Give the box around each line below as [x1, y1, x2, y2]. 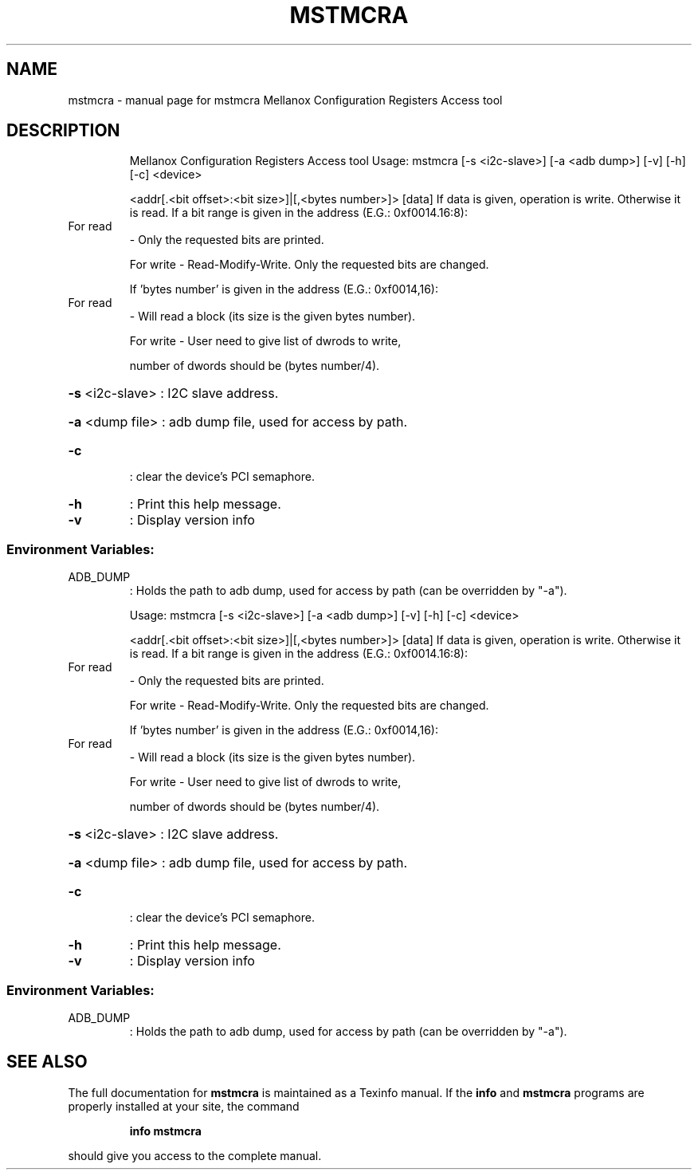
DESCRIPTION [6, 120, 120, 141]
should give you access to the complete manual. [68, 1148, 322, 1162]
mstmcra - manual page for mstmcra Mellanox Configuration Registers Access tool [68, 92, 503, 107]
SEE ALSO [6, 1052, 88, 1072]
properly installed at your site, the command [68, 1099, 300, 1113]
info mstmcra [129, 1123, 202, 1138]
